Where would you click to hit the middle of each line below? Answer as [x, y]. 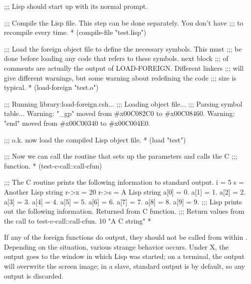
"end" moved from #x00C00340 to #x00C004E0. [77, 123]
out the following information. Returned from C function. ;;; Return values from [124, 211]
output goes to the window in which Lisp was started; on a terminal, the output [124, 256]
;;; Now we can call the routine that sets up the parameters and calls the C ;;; [121, 156]
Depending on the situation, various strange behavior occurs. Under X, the [116, 246]
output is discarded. [34, 275]
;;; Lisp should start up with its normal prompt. [76, 6]
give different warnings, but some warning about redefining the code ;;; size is [120, 77]
